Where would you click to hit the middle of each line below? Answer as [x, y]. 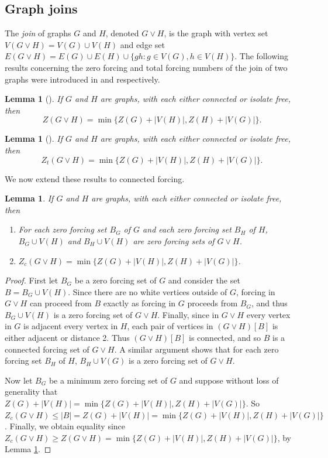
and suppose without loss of [229, 380]
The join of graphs [38, 33]
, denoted [122, 33]
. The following [262, 56]
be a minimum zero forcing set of [108, 380]
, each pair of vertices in [170, 326]
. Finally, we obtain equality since [65, 426]
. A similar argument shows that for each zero [196, 349]
